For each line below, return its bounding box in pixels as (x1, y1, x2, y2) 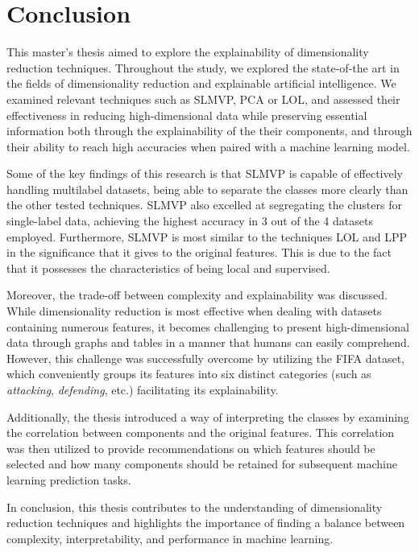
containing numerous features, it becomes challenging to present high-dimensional (6, 318, 409, 335)
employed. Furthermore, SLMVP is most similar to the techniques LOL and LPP (6, 228, 408, 245)
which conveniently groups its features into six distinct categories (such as (6, 365, 371, 382)
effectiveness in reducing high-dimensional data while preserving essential (6, 106, 367, 123)
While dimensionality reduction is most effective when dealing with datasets (6, 303, 382, 319)
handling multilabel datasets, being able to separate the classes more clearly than (6, 180, 409, 197)
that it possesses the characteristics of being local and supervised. (6, 259, 330, 276)
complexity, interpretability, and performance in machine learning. (6, 529, 334, 546)
